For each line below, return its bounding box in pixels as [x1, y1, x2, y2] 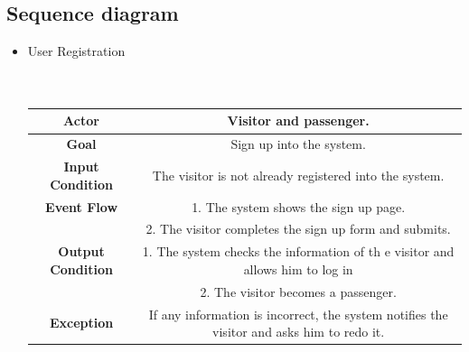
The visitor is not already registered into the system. [152, 165, 445, 184]
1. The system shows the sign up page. [192, 197, 406, 216]
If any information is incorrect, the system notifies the [148, 304, 448, 323]
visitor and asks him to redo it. [212, 322, 385, 341]
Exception [49, 313, 114, 332]
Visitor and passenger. [227, 111, 370, 130]
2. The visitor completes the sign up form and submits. [145, 219, 451, 238]
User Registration [27, 42, 126, 60]
